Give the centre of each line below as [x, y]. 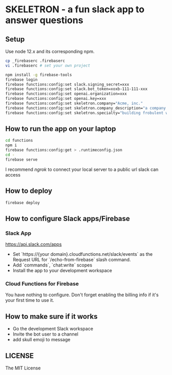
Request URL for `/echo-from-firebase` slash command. [72, 260]
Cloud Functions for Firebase [42, 284]
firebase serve [21, 160]
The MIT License [23, 368]
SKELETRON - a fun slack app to [75, 9]
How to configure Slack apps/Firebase [68, 218]
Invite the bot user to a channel [45, 334]
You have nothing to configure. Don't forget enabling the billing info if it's [82, 295]
